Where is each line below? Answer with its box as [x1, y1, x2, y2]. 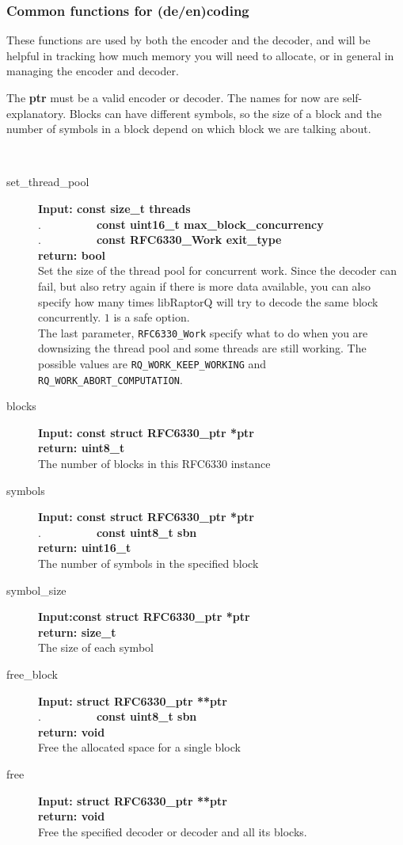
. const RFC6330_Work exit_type [38, 231, 282, 248]
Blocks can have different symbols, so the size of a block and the [69, 105, 382, 121]
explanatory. [6, 105, 67, 121]
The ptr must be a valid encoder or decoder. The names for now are [6, 89, 339, 105]
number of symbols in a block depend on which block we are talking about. [6, 120, 371, 137]
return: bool [38, 246, 106, 263]
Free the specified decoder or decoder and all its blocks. [38, 823, 307, 839]
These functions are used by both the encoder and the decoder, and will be [6, 32, 371, 48]
